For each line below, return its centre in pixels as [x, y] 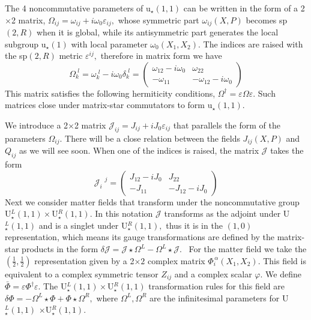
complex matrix [176, 260]
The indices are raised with [253, 44]
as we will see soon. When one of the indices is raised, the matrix [139, 150]
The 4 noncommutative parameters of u [78, 8]
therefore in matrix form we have [161, 56]
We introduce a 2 [37, 125]
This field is [285, 260]
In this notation [124, 213]
